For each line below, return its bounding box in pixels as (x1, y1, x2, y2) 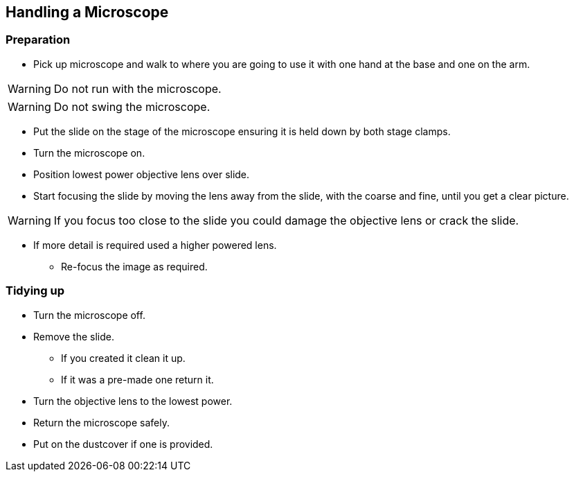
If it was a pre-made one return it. (61, 373, 214, 385)
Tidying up (6, 284, 65, 298)
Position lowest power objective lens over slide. (33, 168, 250, 180)
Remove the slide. (33, 330, 114, 342)
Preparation (6, 33, 71, 47)
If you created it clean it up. (61, 352, 186, 364)
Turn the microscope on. (33, 146, 145, 159)
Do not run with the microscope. (53, 81, 222, 96)
